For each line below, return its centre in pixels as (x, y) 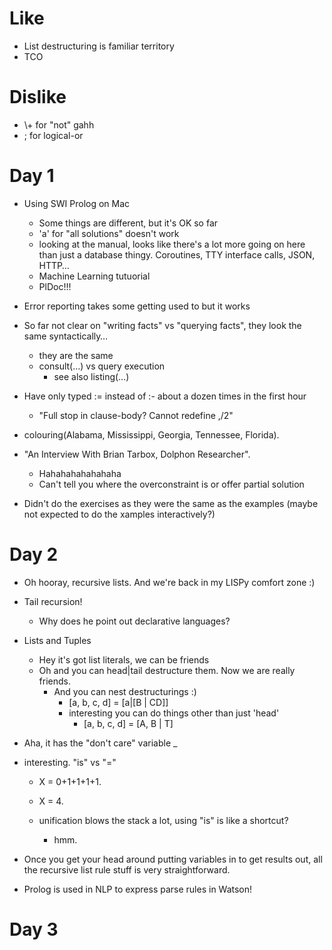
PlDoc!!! (55, 286)
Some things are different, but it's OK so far (128, 223)
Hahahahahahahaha (80, 473)
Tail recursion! (53, 601)
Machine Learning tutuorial (94, 276)
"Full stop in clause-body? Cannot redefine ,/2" (136, 415)
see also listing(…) (91, 376)
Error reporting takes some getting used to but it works (137, 306)
